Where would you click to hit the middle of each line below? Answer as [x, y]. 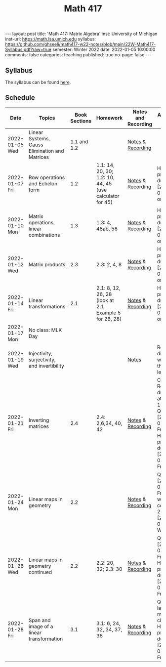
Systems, [39, 138]
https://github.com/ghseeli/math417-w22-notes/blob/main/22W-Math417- [81, 44]
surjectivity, [42, 360]
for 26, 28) [109, 319]
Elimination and [46, 151]
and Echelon [43, 183]
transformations [47, 306]
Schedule [20, 98]
